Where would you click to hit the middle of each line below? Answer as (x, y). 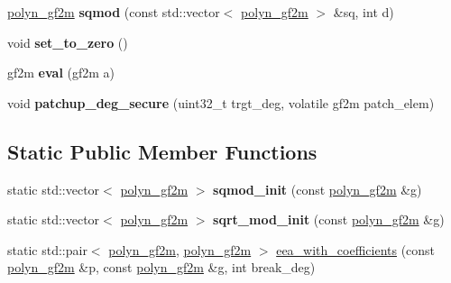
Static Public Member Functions (162, 151)
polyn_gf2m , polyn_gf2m (180, 249)
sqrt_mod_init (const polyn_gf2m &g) (329, 219)
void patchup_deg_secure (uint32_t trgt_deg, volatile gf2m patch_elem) (221, 102)
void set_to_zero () (68, 42)
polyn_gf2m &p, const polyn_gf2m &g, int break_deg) (161, 267)
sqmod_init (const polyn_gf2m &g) (318, 189)
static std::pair (47, 249)
